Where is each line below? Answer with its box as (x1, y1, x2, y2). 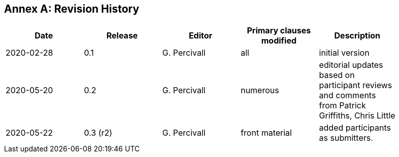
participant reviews (319, 80, 392, 91)
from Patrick (319, 100, 366, 111)
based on (319, 70, 355, 81)
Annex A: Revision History (4, 3, 140, 15)
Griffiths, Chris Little (319, 110, 395, 121)
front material (241, 128, 292, 138)
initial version (319, 48, 370, 58)
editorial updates (319, 60, 383, 70)
